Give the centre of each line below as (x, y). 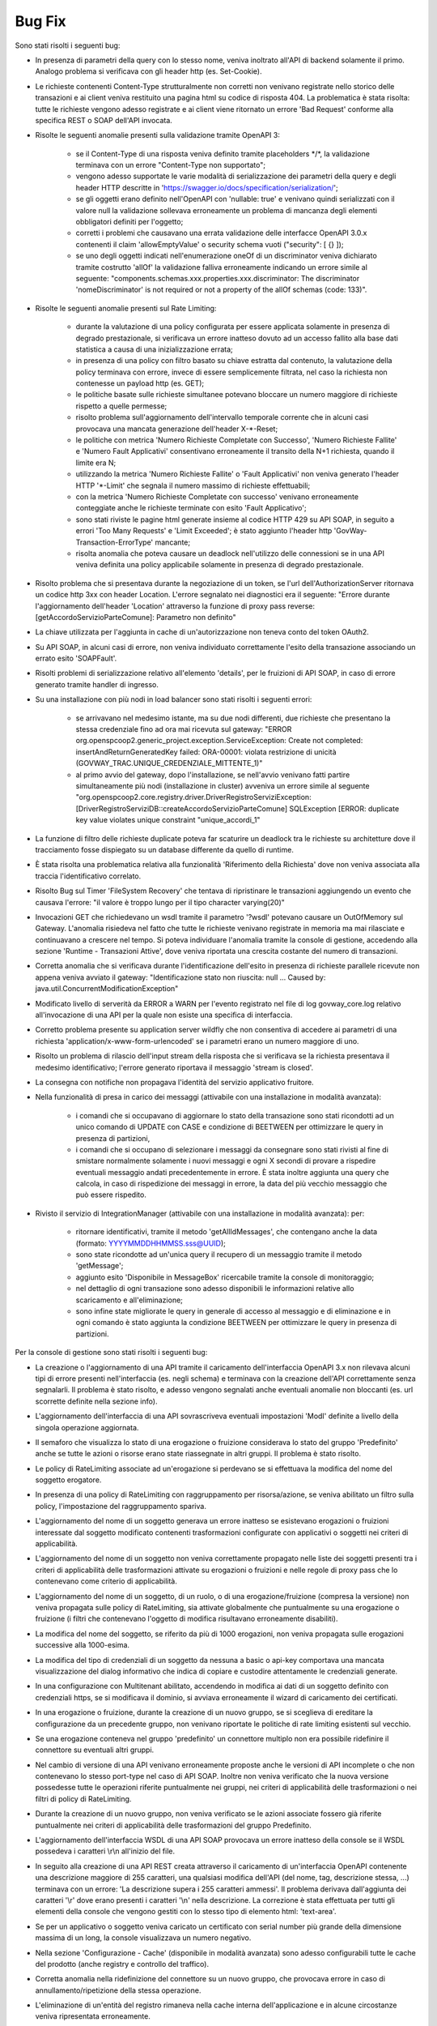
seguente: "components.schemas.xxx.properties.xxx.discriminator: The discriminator (218, 278)
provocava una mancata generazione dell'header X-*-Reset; (177, 429)
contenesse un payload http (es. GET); (140, 383)
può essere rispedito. (111, 1195)
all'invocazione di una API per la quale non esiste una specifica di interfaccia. (164, 1015)
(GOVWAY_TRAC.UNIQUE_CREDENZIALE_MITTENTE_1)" (169, 763)
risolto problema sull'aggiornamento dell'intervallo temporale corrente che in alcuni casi (222, 417)
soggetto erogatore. (68, 1480)
